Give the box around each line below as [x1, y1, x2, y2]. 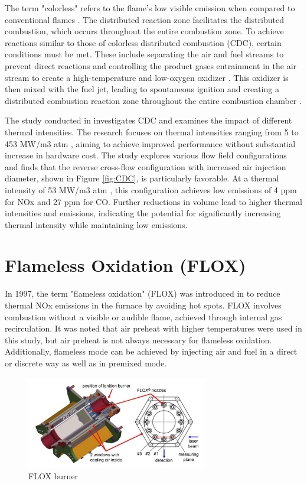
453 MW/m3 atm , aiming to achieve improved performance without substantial [5, 137, 296, 150]
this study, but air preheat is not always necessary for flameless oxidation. [5, 333, 272, 346]
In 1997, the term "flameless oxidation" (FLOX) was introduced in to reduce [5, 287, 280, 300]
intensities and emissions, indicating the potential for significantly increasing [5, 207, 281, 219]
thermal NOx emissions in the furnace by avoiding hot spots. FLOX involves [5, 299, 282, 311]
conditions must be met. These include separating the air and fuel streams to [5, 48, 284, 60]
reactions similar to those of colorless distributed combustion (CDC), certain [5, 36, 282, 48]
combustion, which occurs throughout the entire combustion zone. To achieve [5, 25, 284, 37]
